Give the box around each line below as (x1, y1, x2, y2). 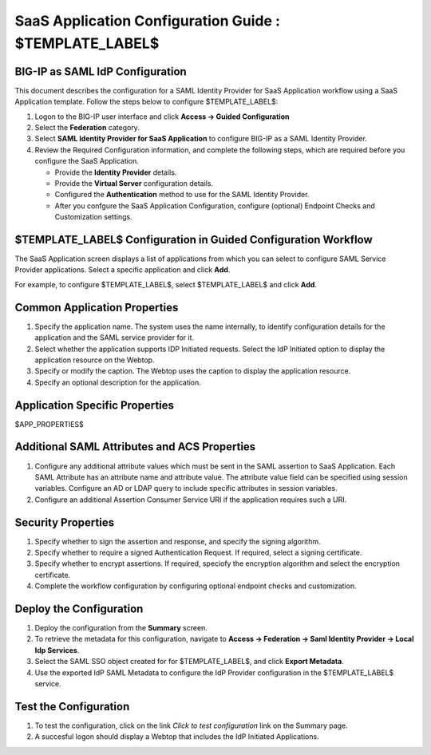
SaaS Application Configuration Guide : (14, 12, 281, 30)
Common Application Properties (14, 300, 179, 314)
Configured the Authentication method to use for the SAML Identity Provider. (54, 190, 310, 200)
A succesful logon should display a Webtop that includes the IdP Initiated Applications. (34, 732, 319, 741)
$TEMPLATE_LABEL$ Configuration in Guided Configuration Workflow (14, 232, 373, 247)
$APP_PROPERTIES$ (14, 419, 84, 429)
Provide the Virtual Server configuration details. (54, 178, 214, 188)
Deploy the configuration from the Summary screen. (34, 623, 208, 633)
